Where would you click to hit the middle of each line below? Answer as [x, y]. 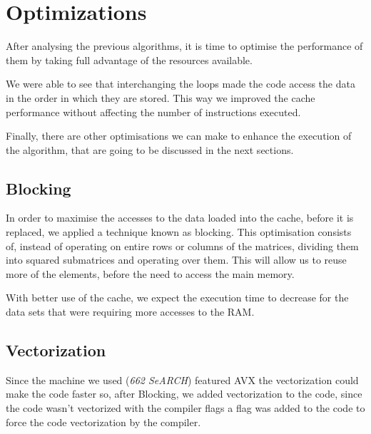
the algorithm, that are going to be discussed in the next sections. [150, 149]
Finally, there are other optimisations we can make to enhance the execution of [179, 136]
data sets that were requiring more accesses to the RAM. [130, 312]
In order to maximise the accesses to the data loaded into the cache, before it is [180, 218]
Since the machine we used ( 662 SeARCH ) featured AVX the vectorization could [182, 379]
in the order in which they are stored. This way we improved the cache [161, 97]
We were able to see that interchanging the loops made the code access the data [181, 84]
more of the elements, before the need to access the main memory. [150, 273]
